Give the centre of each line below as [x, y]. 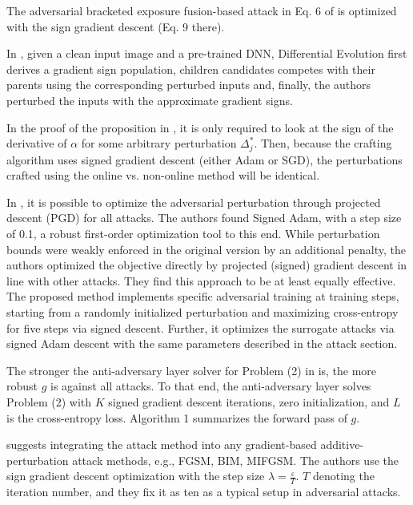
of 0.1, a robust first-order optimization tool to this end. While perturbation [193, 233]
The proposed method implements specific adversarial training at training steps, [203, 296]
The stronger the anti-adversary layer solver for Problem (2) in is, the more [192, 370]
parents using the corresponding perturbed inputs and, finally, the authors [188, 85]
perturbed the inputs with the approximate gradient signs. [150, 100]
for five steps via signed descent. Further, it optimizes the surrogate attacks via [200, 327]
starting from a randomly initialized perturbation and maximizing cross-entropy [202, 311]
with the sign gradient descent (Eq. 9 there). [116, 26]
